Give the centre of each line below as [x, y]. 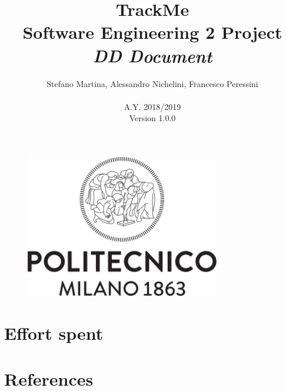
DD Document [152, 55]
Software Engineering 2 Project [152, 32]
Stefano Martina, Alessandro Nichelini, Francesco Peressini [152, 83]
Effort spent [54, 332]
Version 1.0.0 [152, 118]
